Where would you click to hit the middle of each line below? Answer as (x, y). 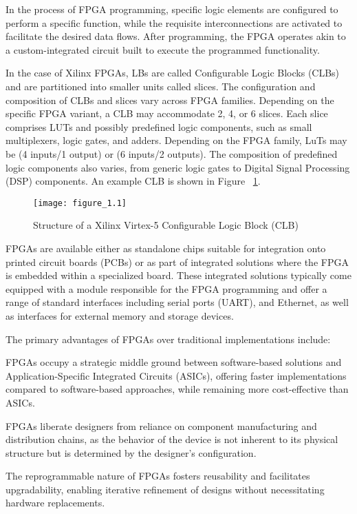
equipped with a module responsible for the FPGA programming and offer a (166, 288)
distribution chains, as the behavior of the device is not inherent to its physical (172, 439)
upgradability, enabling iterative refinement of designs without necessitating (165, 489)
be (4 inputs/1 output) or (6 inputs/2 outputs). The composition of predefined (172, 153)
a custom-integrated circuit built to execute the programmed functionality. (163, 49)
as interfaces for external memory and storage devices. (120, 315)
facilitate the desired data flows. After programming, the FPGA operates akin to (176, 36)
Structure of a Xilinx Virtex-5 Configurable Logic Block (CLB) (166, 225)
